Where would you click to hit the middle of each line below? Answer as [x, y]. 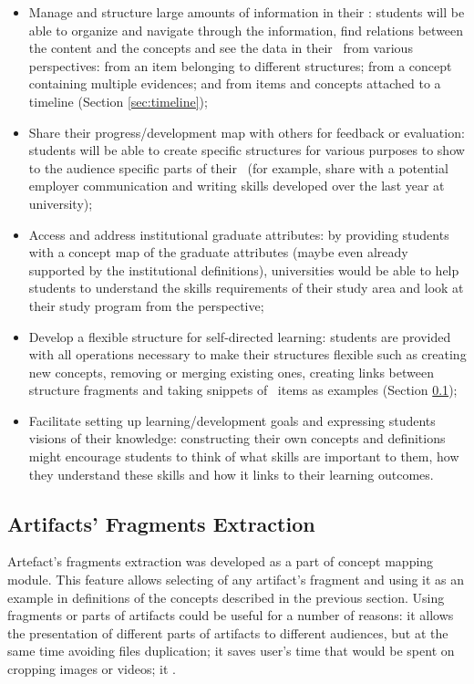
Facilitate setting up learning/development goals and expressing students [232, 420]
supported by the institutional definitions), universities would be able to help [244, 269]
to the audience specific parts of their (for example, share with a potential [238, 167]
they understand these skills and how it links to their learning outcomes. [231, 474]
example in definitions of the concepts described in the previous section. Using [226, 597]
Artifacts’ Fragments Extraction [161, 523]
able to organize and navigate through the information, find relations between [246, 30]
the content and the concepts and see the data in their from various [221, 48]
